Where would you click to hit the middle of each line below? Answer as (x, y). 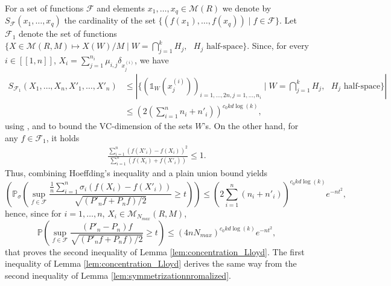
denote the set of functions (68, 33)
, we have (152, 59)
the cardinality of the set (110, 20)
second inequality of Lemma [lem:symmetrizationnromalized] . (118, 275)
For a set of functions (44, 8)
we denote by (247, 8)
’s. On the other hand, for (251, 126)
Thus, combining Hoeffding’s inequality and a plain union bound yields (136, 172)
